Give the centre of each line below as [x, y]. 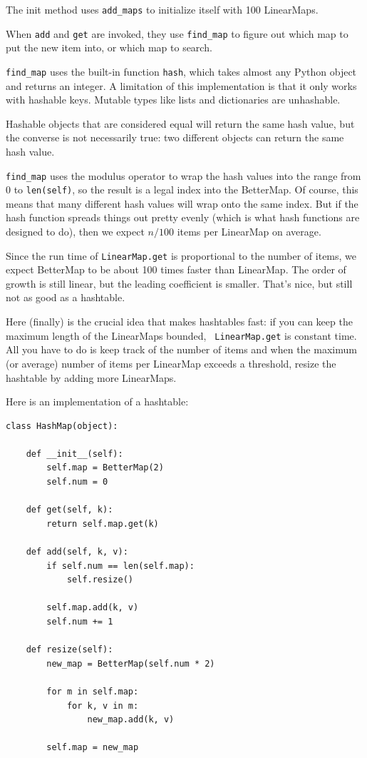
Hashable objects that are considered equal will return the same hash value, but [180, 123]
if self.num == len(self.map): [120, 566]
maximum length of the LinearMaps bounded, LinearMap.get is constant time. [181, 335]
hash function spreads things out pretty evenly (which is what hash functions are [183, 217]
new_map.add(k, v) [131, 720]
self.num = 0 [77, 482]
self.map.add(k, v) [93, 608]
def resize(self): [69, 650]
